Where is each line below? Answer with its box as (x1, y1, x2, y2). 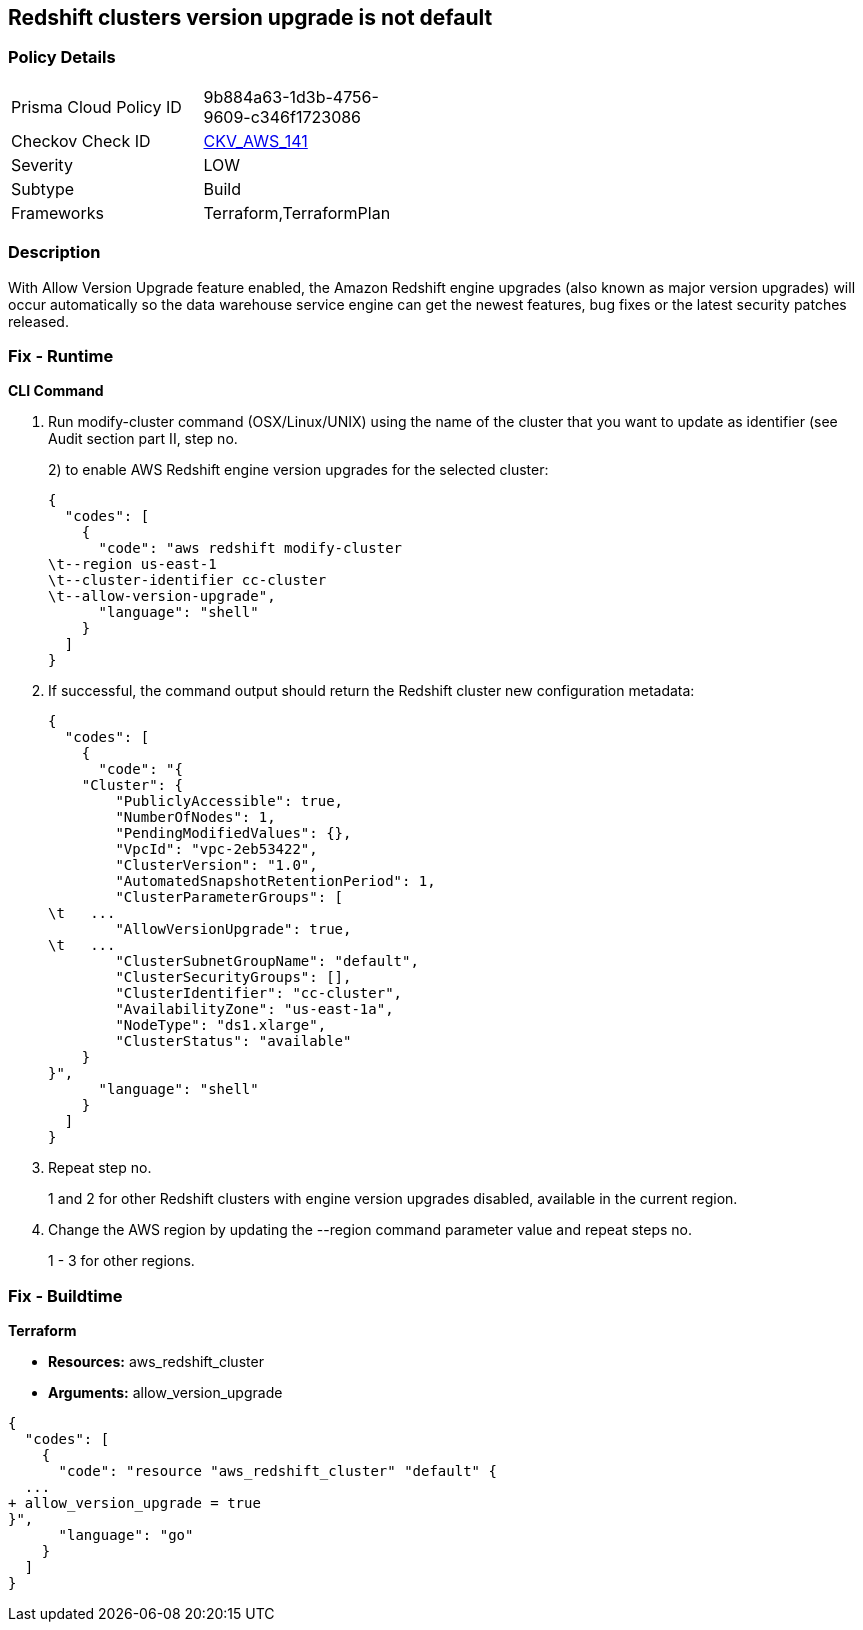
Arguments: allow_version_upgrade (48, 1384, 283, 1402)
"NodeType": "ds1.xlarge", (115, 1017, 327, 1034)
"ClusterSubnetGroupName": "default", (115, 953, 419, 970)
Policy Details (8, 47, 116, 68)
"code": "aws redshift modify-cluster (98, 540, 403, 557)
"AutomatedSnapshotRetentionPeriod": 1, (115, 873, 436, 890)
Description (8, 242, 101, 263)
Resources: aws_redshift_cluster (48, 1353, 264, 1371)
